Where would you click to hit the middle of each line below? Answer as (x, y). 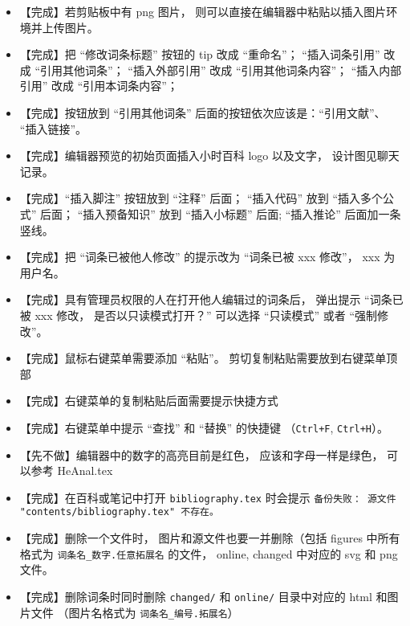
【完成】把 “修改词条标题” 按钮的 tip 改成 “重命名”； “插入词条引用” (200, 54)
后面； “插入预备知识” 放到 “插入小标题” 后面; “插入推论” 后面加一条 (221, 213)
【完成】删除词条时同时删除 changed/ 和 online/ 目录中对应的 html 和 (203, 596)
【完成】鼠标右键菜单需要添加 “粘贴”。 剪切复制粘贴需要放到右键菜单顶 (209, 358)
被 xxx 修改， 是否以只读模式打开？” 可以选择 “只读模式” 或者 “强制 (199, 315)
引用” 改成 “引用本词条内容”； (99, 86)
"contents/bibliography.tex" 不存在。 (119, 512)
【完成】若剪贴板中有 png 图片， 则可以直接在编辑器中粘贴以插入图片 (203, 11)
